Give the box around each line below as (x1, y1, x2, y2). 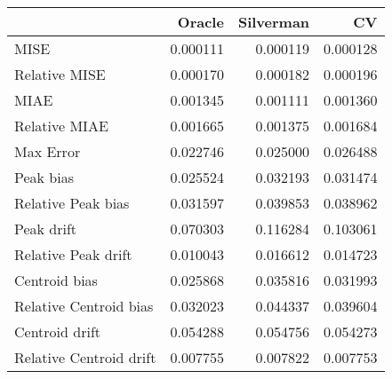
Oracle (177, 12, 224, 32)
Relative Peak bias (14, 193, 130, 213)
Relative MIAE (14, 115, 108, 136)
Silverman (237, 12, 310, 32)
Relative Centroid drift (14, 347, 156, 367)
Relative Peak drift (14, 244, 132, 265)
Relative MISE (14, 64, 106, 84)
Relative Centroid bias (14, 296, 154, 316)
